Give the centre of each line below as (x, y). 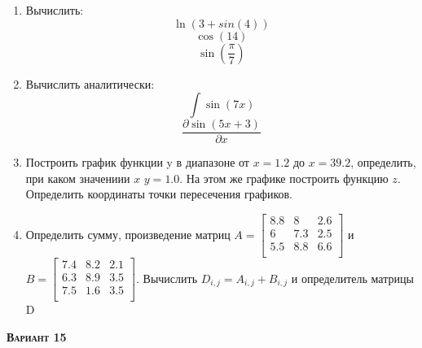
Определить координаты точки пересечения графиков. (159, 194)
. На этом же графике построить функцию (284, 178)
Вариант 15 (37, 336)
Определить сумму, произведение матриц (128, 234)
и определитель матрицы (352, 278)
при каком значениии (78, 178)
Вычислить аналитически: (90, 83)
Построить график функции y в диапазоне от (137, 162)
